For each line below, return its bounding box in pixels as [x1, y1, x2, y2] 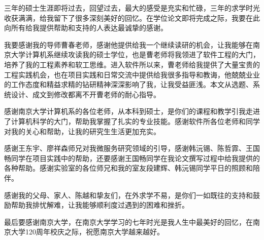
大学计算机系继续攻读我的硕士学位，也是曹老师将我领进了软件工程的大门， [11, 49, 260, 60]
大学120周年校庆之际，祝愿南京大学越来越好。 [11, 226, 164, 237]
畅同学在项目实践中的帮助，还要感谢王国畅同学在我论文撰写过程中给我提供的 [4, 152, 260, 163]
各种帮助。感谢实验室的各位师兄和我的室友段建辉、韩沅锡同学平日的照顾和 [4, 163, 253, 173]
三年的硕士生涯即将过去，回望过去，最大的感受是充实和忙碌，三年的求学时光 [4, 3, 260, 13]
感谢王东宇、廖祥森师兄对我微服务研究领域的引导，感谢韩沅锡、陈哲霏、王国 [4, 143, 260, 153]
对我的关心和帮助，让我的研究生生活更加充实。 [4, 126, 160, 136]
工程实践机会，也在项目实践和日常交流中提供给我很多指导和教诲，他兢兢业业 [4, 69, 260, 79]
